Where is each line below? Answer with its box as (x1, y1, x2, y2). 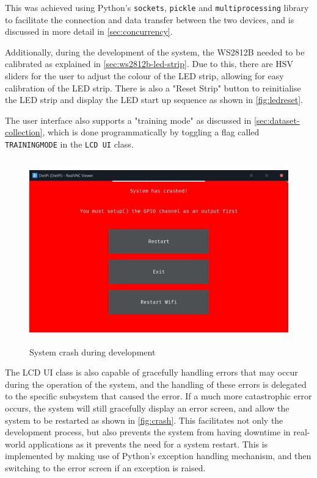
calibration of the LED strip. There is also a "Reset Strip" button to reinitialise (5, 81, 301, 94)
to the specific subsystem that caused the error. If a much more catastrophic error (5, 390, 312, 402)
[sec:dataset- (253, 113, 300, 126)
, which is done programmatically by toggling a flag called (42, 126, 260, 138)
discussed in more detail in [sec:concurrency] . (5, 25, 173, 38)
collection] (5, 126, 43, 138)
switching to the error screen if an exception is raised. (5, 461, 206, 474)
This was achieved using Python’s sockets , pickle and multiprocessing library (5, 1, 309, 13)
